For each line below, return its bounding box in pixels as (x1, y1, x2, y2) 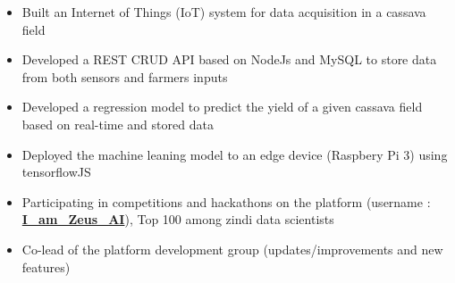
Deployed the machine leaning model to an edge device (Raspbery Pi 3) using (21, 145, 448, 163)
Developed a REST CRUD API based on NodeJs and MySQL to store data (21, 50, 437, 69)
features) (21, 257, 71, 276)
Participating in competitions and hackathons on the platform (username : (21, 192, 431, 211)
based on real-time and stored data (21, 114, 214, 133)
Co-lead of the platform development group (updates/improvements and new (21, 239, 443, 258)
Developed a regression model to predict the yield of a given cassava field (21, 97, 423, 116)
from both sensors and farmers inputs (21, 67, 228, 86)
